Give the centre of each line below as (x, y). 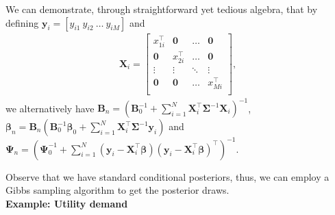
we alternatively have (50, 107)
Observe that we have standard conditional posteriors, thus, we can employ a (167, 176)
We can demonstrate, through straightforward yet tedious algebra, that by (162, 9)
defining (22, 22)
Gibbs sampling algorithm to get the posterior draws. (117, 190)
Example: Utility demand (67, 203)
